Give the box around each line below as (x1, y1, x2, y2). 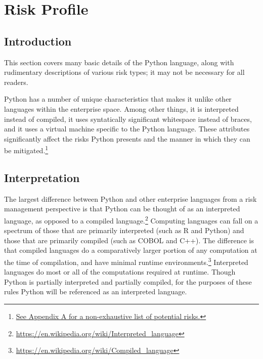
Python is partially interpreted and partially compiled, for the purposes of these (4, 276, 252, 287)
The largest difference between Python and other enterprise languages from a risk (4, 193, 257, 204)
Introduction (4, 33, 72, 49)
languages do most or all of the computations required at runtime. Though (4, 266, 236, 277)
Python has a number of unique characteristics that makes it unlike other (4, 94, 232, 104)
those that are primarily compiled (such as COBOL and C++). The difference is (4, 235, 254, 245)
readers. (4, 76, 28, 87)
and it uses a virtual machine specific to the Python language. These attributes (4, 123, 250, 134)
